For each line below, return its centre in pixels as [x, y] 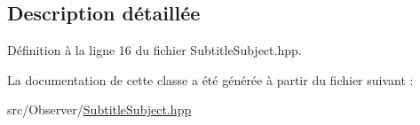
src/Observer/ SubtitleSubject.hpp [99, 109]
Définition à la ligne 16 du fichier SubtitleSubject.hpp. [155, 50]
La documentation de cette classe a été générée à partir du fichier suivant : [210, 79]
